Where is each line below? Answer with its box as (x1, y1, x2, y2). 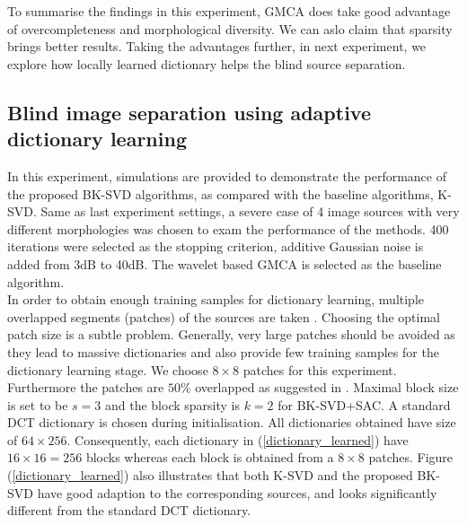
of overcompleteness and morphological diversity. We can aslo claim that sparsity (7, 19, 453, 38)
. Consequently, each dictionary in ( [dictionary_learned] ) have (66, 430, 409, 449)
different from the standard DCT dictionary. (7, 501, 251, 520)
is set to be (7, 395, 68, 414)
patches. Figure (368, 448, 454, 467)
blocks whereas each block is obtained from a (85, 448, 334, 467)
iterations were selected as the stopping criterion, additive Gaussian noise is (7, 237, 424, 256)
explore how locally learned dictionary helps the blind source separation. (7, 54, 406, 73)
